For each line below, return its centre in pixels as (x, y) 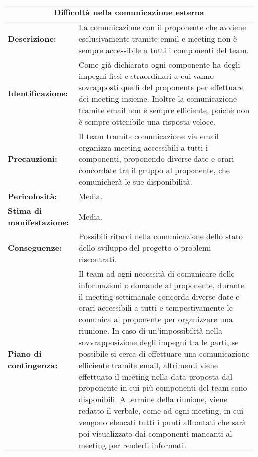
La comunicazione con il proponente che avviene (162, 27)
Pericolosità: (32, 196)
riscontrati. (97, 259)
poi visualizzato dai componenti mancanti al (155, 433)
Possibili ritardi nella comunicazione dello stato (161, 236)
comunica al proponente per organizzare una (156, 319)
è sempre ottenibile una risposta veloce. (147, 121)
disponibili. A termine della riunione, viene (153, 399)
